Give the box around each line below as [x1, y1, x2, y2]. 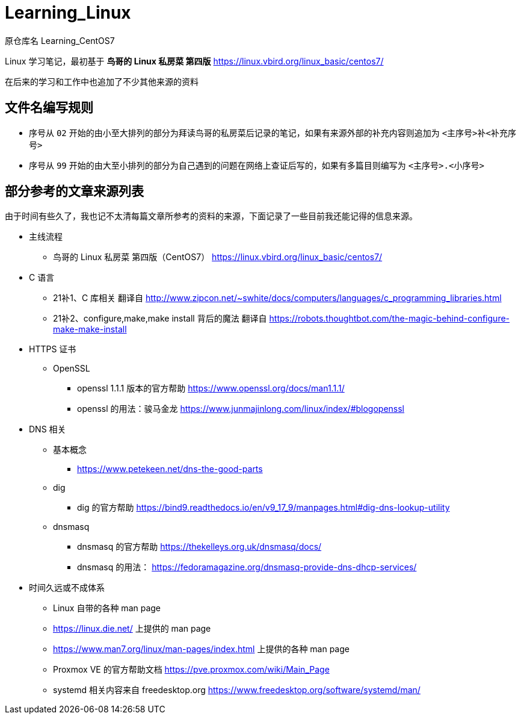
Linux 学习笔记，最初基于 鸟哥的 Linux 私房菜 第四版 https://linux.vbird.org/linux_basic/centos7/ [5, 55, 384, 66]
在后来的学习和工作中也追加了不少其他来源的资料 [5, 76, 199, 87]
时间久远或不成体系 [29, 582, 105, 593]
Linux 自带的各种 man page [53, 603, 161, 614]
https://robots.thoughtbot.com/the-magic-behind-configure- [269, 313, 510, 324]
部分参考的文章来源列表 [5, 184, 144, 199]
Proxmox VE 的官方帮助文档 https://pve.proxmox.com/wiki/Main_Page [53, 664, 330, 675]
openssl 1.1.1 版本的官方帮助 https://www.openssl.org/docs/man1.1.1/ [77, 383, 345, 394]
